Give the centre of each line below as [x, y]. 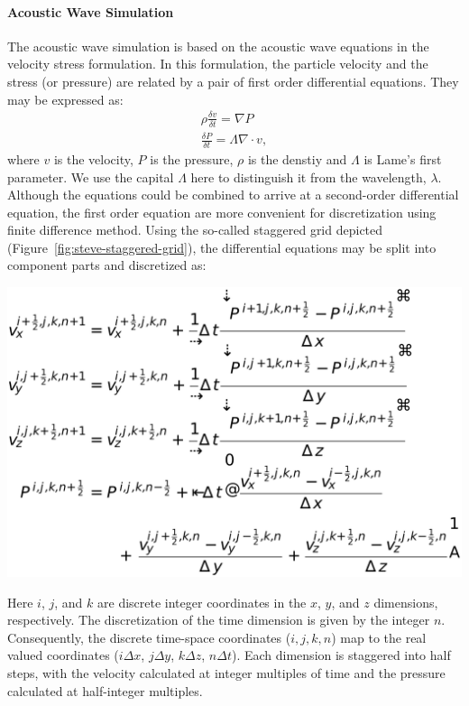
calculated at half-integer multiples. [105, 690]
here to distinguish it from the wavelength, [308, 176]
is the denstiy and [297, 158]
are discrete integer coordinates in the [202, 602]
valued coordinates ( [63, 655]
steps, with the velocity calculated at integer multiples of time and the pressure [226, 672]
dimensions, [406, 602]
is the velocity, [93, 158]
